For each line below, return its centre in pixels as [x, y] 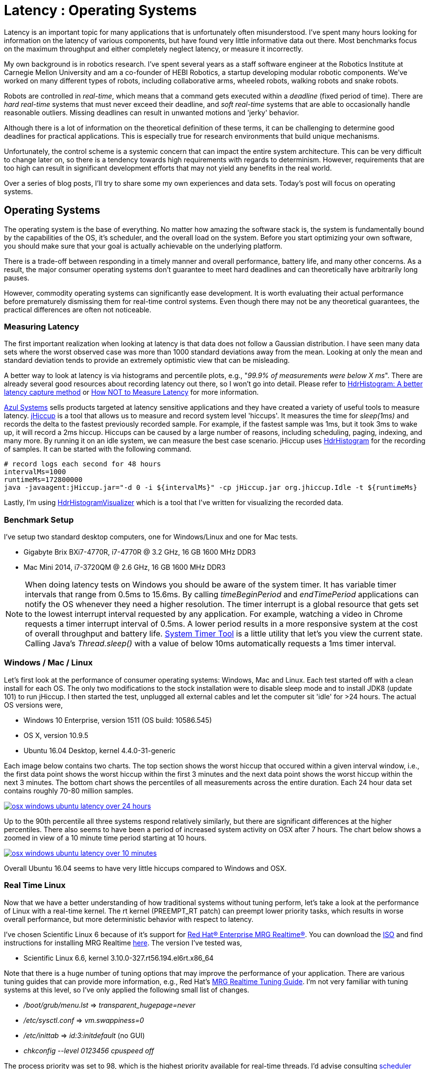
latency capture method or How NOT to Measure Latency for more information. [131, 392]
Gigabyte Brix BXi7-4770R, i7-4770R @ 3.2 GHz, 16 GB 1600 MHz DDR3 [140, 552]
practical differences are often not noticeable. [78, 309]
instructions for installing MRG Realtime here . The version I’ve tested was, [123, 942]
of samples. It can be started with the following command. [98, 449]
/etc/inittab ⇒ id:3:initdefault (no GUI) [84, 1035]
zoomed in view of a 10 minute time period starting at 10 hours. [105, 838]
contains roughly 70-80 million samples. [69, 790]
